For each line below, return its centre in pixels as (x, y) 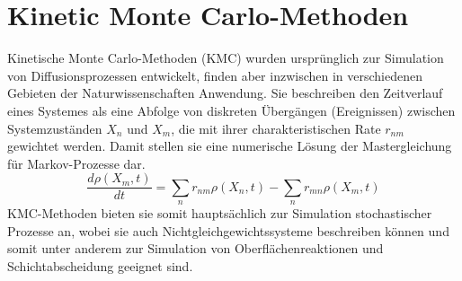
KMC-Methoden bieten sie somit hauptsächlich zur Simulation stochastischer (220, 213)
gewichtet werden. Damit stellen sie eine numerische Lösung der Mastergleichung (230, 146)
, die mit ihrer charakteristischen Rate (276, 128)
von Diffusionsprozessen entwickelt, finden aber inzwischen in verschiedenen (215, 75)
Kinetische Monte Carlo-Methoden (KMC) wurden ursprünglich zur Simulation (226, 58)
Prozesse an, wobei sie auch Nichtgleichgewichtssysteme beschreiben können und (228, 230)
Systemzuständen (55, 128)
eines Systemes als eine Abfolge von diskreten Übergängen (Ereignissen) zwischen (231, 110)
